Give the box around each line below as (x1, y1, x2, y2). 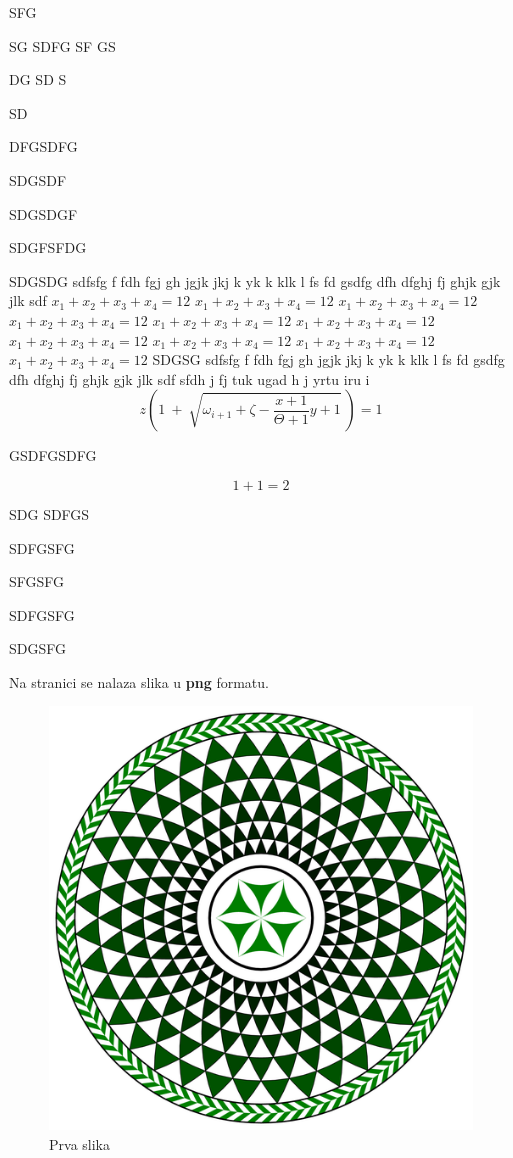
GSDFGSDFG (9, 445, 97, 466)
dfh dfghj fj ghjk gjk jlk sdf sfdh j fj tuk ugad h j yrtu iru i (9, 368, 370, 389)
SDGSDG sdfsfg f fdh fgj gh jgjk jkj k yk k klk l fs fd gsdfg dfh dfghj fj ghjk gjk (9, 270, 501, 291)
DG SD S (9, 69, 67, 90)
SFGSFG (9, 571, 65, 592)
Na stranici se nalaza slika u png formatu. (9, 671, 269, 692)
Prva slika (49, 1134, 110, 1155)
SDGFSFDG (9, 237, 87, 258)
